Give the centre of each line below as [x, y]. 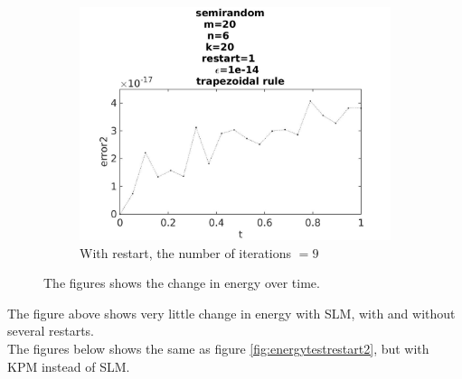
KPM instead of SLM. [69, 366]
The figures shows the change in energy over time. [182, 283]
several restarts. [51, 331]
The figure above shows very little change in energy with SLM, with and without [231, 313]
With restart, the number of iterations [186, 252]
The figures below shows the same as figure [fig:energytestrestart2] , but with [218, 348]
